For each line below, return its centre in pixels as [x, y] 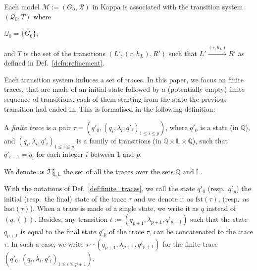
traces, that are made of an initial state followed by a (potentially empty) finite [124, 89]
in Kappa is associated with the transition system [168, 6]
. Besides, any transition [71, 219]
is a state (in [219, 127]
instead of [221, 208]
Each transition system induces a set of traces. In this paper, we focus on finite [124, 79]
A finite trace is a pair [38, 127]
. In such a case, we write [45, 243]
